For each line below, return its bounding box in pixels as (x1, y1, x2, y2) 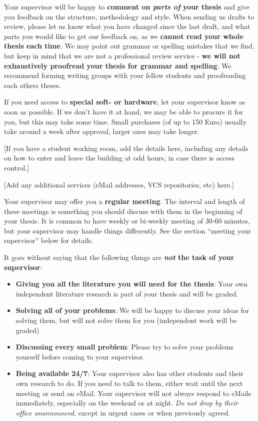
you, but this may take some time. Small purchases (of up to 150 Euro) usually (4, 116, 246, 126)
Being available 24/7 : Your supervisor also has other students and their (15, 368, 243, 378)
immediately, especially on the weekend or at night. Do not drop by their (15, 397, 238, 408)
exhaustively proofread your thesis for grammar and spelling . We (4, 60, 231, 70)
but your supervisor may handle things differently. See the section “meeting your (4, 225, 251, 235)
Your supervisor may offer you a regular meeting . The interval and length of (4, 196, 245, 206)
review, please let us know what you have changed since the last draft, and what (4, 21, 250, 31)
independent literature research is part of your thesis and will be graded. (15, 288, 238, 298)
